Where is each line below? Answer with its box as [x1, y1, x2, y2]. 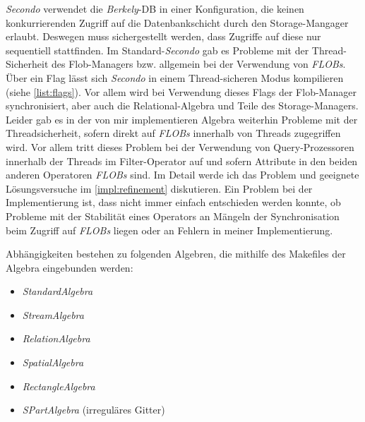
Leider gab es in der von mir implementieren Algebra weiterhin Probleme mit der [6, 111, 358, 126]
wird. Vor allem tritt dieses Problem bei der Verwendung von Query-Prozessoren [6, 139, 354, 154]
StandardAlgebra [22, 284, 93, 299]
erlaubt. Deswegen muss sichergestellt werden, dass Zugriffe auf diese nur [6, 29, 321, 44]
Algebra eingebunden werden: [6, 260, 133, 275]
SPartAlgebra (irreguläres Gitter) [22, 402, 165, 417]
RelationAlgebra [22, 331, 90, 346]
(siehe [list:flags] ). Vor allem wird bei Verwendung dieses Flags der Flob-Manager [6, 84, 357, 99]
